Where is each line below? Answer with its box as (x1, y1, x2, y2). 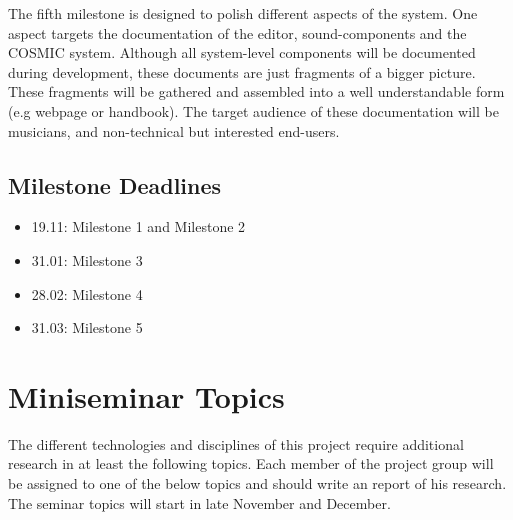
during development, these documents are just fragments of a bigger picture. (8, 61, 476, 82)
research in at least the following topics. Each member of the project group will (8, 453, 494, 474)
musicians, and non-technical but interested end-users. (8, 120, 340, 141)
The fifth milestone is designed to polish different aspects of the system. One (8, 3, 478, 23)
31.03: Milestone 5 (31, 317, 143, 338)
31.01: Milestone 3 (31, 249, 143, 270)
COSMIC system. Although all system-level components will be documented (8, 42, 476, 63)
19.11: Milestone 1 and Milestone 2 (31, 216, 246, 237)
